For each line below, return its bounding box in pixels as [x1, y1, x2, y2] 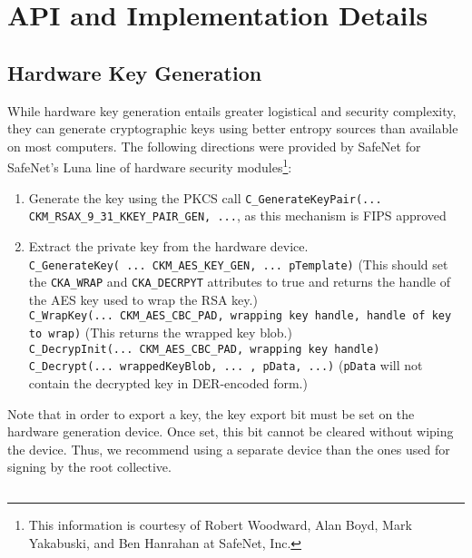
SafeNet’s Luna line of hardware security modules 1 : [7, 155, 292, 177]
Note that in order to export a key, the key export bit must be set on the [7, 404, 415, 423]
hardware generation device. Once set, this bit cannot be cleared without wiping [7, 422, 454, 441]
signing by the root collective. [7, 457, 172, 476]
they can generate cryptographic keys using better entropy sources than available [7, 119, 458, 138]
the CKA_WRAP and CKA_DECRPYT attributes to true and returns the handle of [28, 272, 451, 291]
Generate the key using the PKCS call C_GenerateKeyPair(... [28, 188, 382, 207]
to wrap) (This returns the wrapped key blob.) [28, 323, 292, 342]
